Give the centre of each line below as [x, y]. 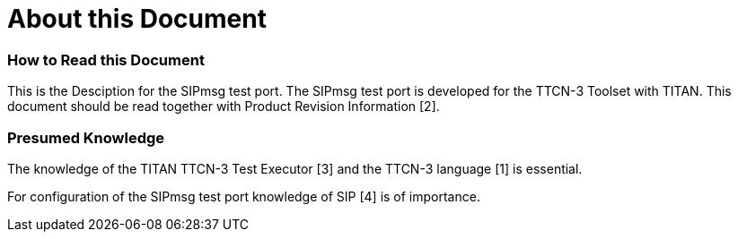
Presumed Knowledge [86, 137]
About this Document [137, 19]
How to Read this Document [106, 60]
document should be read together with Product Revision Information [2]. [224, 107]
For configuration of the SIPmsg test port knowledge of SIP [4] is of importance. [244, 196]
